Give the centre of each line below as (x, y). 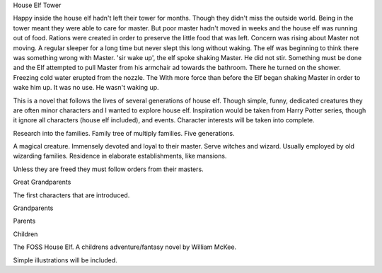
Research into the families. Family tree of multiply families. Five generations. (124, 133)
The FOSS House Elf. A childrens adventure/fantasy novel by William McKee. (125, 247)
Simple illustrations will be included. (65, 260)
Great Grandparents (42, 182)
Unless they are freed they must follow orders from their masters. (109, 169)
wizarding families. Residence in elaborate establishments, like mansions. (120, 156)
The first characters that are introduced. (71, 195)
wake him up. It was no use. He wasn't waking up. (86, 88)
